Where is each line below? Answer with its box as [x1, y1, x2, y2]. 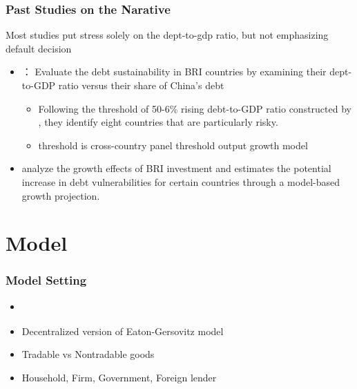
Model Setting [6, 272, 87, 289]
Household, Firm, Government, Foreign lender [21, 370, 217, 384]
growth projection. [21, 188, 100, 202]
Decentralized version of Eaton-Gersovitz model [21, 323, 224, 338]
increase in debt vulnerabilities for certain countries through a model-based [21, 174, 340, 189]
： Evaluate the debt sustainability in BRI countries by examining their [21, 64, 327, 79]
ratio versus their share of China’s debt [58, 78, 224, 92]
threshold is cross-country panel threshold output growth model [38, 137, 308, 152]
